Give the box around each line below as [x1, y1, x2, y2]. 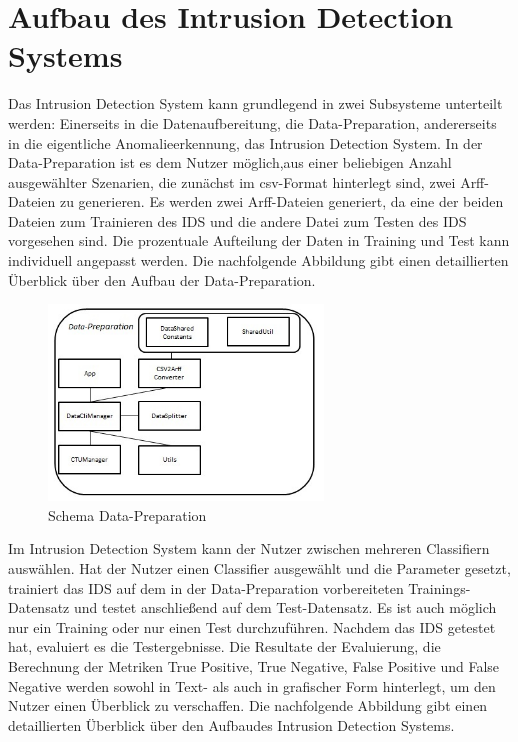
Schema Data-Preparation [48, 504, 207, 525]
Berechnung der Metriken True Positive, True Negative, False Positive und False [8, 656, 500, 677]
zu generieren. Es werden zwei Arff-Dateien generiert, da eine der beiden [59, 191, 504, 212]
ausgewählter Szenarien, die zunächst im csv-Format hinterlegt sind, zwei [8, 171, 456, 192]
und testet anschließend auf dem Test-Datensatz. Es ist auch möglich [73, 597, 497, 618]
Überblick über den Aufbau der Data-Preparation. [8, 269, 316, 290]
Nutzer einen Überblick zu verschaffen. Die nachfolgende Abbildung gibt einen [8, 695, 488, 716]
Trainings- [408, 577, 471, 598]
